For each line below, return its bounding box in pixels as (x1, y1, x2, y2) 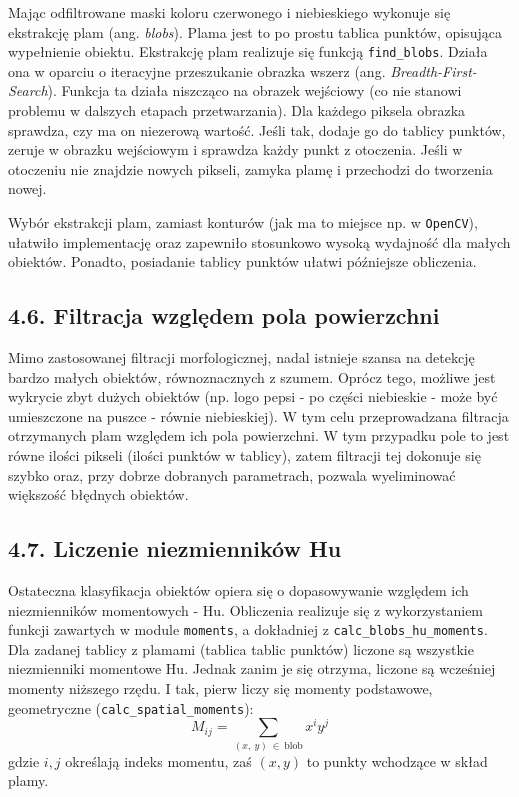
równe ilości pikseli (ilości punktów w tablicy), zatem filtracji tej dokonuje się (8, 445, 481, 466)
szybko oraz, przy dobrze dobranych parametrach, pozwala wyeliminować (8, 464, 456, 485)
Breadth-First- (390, 60, 477, 81)
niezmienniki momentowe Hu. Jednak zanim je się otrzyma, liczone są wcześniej (8, 658, 496, 679)
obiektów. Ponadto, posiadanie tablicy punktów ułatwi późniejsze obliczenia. (8, 251, 477, 272)
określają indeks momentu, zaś (65, 750, 252, 771)
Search (8, 80, 48, 101)
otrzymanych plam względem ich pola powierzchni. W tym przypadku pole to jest (8, 425, 510, 446)
